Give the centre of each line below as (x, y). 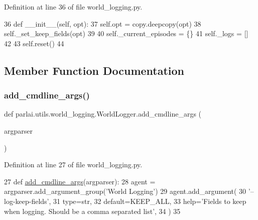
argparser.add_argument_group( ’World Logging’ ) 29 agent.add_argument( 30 (125, 191)
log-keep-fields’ (27, 201)
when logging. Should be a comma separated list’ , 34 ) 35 (92, 211)
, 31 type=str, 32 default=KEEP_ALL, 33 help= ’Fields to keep (148, 201)
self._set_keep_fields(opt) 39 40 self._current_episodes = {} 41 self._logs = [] (126, 33)
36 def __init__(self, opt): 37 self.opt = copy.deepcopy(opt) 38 (103, 23)
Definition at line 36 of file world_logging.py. (73, 7)
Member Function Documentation (94, 70)
